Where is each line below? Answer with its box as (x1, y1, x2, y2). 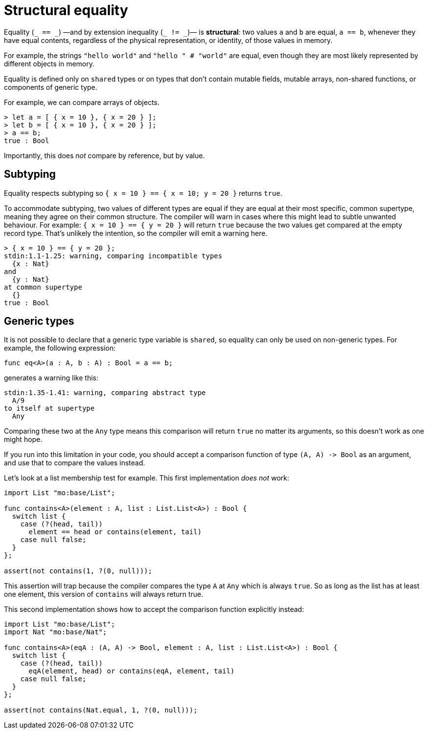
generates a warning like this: (4, 374, 99, 382)
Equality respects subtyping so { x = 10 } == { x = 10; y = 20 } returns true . (4, 188, 282, 197)
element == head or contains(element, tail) (28, 528, 202, 536)
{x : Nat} (12, 259, 49, 268)
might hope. (4, 435, 43, 444)
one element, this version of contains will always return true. (4, 590, 203, 599)
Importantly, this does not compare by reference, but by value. (4, 151, 205, 160)
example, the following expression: (4, 344, 116, 353)
